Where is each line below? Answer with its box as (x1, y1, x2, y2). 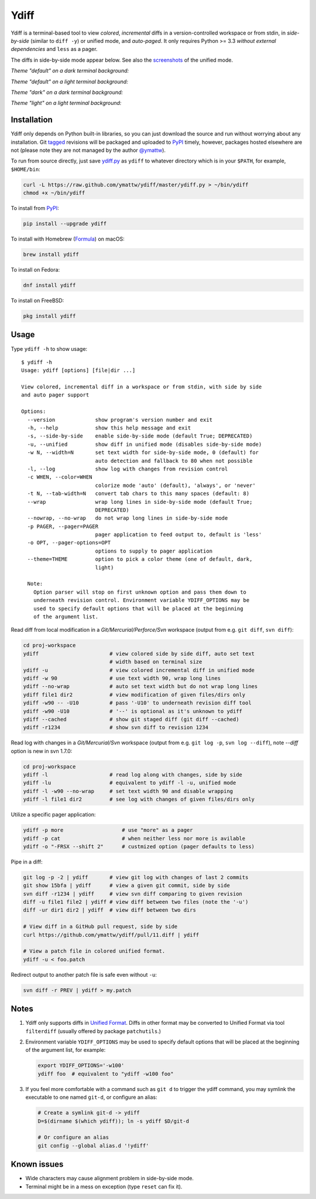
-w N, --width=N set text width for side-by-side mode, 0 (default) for (27, 449, 259, 456)
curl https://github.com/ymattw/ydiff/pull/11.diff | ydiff (23, 932, 200, 938)
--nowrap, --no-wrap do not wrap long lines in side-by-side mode (27, 515, 228, 521)
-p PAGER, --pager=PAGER (27, 523, 99, 530)
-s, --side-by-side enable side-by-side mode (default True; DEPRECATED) (27, 433, 253, 439)
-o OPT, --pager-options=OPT (27, 540, 111, 546)
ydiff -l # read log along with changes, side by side (23, 771, 243, 778)
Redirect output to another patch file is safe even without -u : (11, 971, 157, 978)
